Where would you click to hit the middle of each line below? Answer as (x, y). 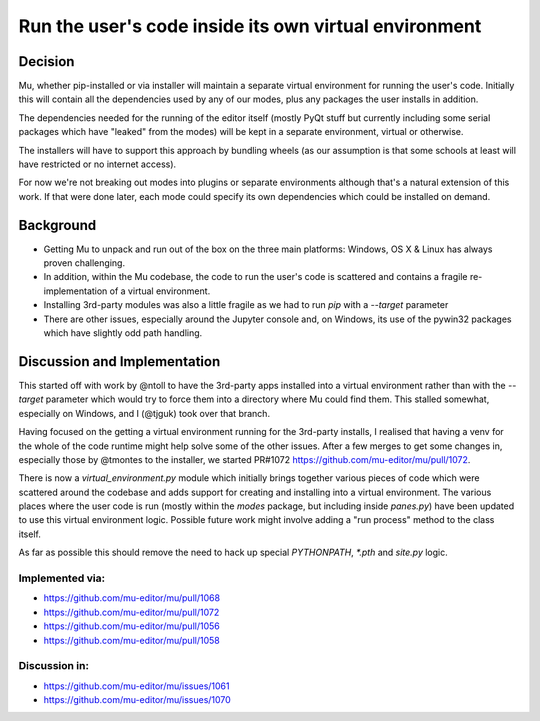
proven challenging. (84, 263)
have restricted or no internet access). (97, 164)
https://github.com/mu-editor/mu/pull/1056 (131, 626)
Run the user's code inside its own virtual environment (250, 26)
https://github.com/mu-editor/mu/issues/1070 (137, 700)
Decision (46, 61)
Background (57, 225)
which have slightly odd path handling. (123, 333)
